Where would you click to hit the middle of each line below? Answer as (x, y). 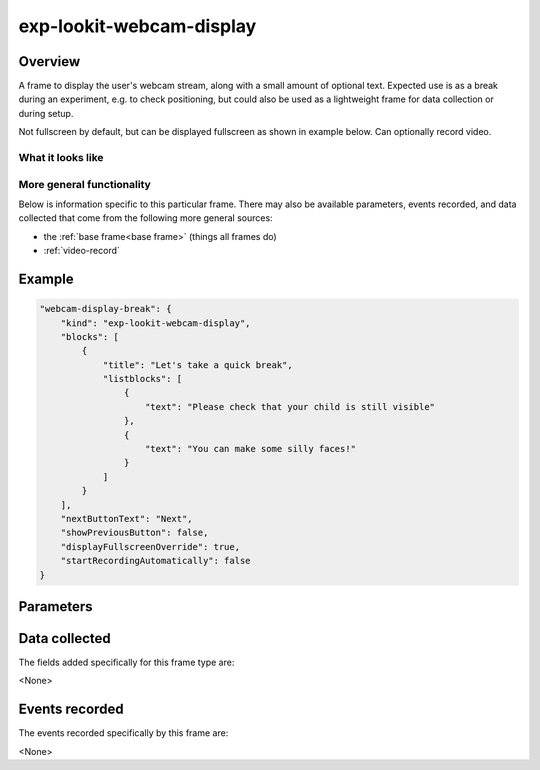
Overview (49, 61)
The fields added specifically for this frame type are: (126, 662)
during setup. (46, 113)
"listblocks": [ (142, 379)
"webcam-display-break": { (105, 309)
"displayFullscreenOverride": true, (150, 546)
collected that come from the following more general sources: (146, 218)
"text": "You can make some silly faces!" (251, 449)
